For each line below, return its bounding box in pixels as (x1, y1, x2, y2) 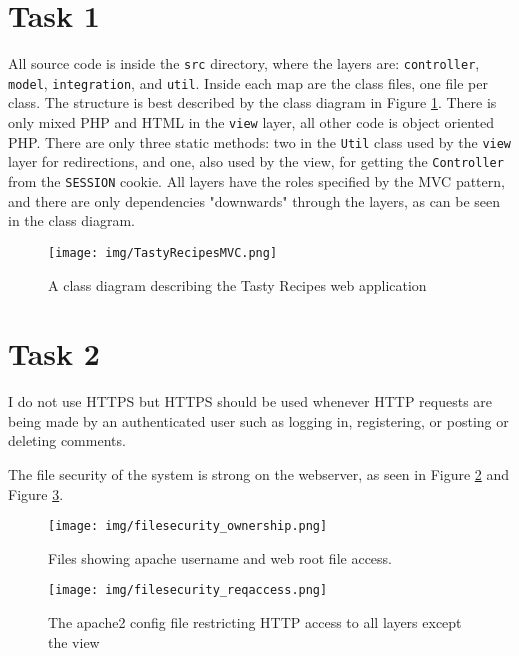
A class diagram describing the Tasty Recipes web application (48, 274, 427, 295)
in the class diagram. (8, 210, 135, 231)
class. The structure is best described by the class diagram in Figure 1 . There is (8, 92, 497, 113)
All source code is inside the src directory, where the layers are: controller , (8, 53, 480, 74)
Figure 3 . (8, 483, 64, 504)
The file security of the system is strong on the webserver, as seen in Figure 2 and (8, 464, 510, 484)
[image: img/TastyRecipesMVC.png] (48, 245, 278, 260)
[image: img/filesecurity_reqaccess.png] (48, 583, 328, 598)
